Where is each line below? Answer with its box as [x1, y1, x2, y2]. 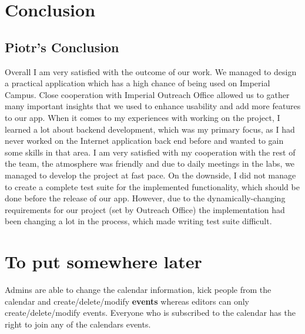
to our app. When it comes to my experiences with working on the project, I [5, 111, 280, 123]
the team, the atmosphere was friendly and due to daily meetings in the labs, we [5, 157, 295, 170]
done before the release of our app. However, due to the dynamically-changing [5, 192, 286, 204]
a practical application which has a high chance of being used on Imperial [5, 77, 270, 89]
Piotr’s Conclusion [5, 38, 119, 56]
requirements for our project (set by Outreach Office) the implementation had [5, 203, 285, 215]
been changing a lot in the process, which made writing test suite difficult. [5, 215, 272, 227]
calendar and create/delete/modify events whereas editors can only [5, 295, 250, 307]
